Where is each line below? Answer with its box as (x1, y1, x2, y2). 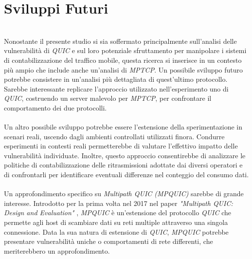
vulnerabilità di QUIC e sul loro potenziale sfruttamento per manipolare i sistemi (4, 45, 247, 55)
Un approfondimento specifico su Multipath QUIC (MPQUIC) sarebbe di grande (4, 188, 244, 199)
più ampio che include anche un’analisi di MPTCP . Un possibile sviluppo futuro (4, 64, 243, 74)
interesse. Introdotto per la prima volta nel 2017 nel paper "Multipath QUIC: (4, 198, 233, 208)
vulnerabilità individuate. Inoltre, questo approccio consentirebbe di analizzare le (4, 150, 246, 160)
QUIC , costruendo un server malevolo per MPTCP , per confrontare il (4, 93, 212, 103)
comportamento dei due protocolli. (4, 102, 107, 112)
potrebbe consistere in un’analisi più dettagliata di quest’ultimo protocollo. (4, 74, 228, 84)
